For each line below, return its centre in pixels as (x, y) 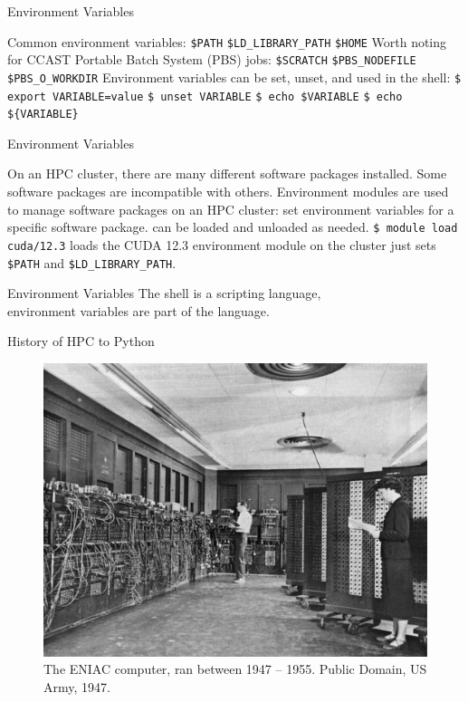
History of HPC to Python (81, 341)
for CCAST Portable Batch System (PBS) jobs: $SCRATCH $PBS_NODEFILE (212, 59)
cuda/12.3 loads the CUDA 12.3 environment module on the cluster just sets (222, 244)
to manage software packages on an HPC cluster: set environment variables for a (231, 209)
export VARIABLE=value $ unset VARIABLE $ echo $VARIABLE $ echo (205, 96)
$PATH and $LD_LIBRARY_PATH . (92, 262)
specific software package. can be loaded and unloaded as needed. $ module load (233, 227)
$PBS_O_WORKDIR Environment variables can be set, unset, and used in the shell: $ (234, 77)
